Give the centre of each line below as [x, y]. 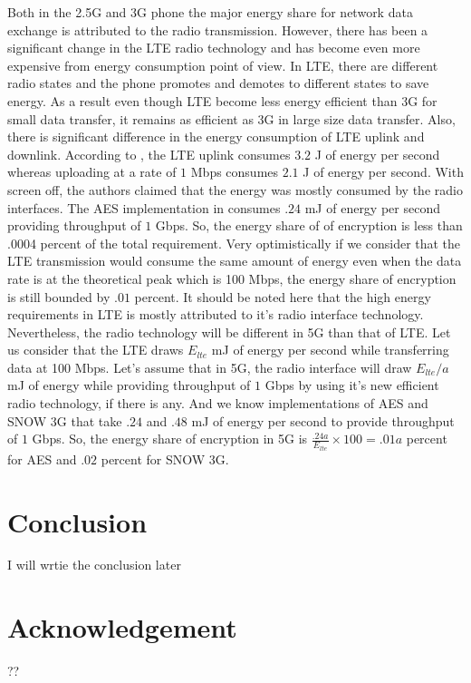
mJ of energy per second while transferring [330, 350]
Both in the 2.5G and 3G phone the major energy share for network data [210, 12]
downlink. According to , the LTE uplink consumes [149, 154]
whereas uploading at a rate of [92, 172]
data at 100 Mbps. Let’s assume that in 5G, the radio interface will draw [210, 367]
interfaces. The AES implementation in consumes [144, 207]
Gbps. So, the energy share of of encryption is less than [309, 225]
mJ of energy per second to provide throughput [323, 420]
